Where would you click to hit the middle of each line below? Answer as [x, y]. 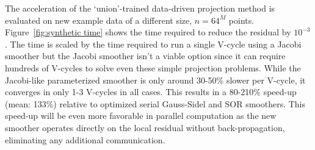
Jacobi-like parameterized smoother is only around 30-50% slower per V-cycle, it [155, 80]
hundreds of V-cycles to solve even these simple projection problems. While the [153, 67]
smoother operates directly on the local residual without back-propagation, [145, 127]
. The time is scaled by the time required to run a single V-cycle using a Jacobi [153, 44]
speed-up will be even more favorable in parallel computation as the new [141, 116]
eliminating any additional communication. [85, 139]
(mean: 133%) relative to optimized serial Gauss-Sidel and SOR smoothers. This [155, 103]
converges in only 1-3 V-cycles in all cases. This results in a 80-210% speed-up [151, 92]
